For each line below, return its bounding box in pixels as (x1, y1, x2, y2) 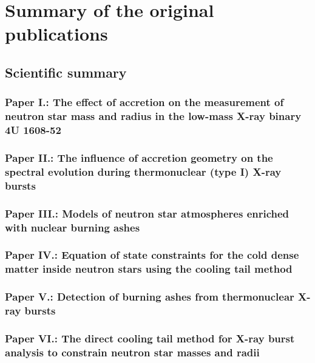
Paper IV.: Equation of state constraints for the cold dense (5, 247, 299, 262)
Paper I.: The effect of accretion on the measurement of (5, 95, 284, 110)
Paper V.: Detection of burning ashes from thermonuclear (5, 289, 294, 304)
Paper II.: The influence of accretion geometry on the (5, 150, 273, 165)
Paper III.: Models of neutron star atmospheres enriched (5, 205, 290, 221)
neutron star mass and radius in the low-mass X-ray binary (5, 108, 302, 124)
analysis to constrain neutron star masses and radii (5, 344, 260, 359)
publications (5, 21, 108, 46)
